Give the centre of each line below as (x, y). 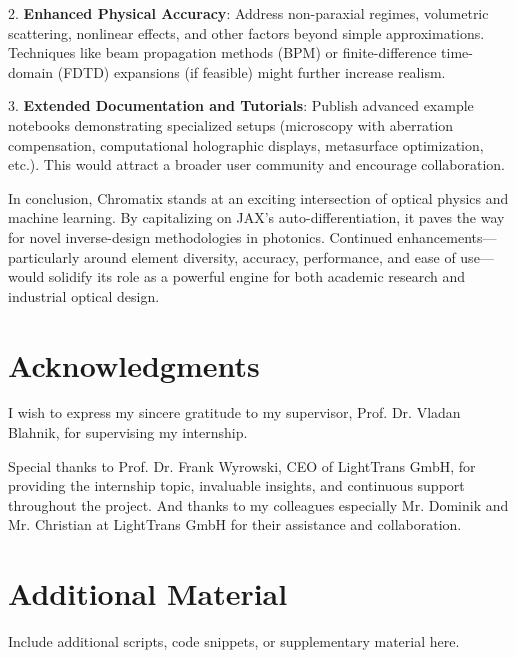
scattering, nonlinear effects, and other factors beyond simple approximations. (246, 32)
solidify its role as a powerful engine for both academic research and (257, 276)
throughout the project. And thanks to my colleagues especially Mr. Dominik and (258, 504)
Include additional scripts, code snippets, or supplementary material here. (234, 641)
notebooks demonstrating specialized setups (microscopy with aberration (231, 124)
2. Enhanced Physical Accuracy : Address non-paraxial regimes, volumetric (248, 13)
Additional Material (148, 593)
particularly (44, 256)
